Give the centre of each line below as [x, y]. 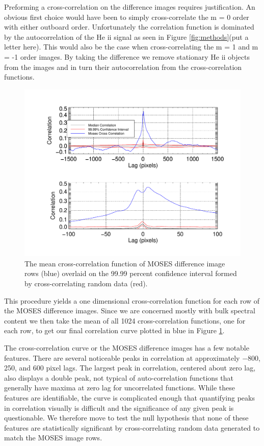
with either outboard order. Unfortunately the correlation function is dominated [129, 27]
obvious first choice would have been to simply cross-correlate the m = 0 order [127, 17]
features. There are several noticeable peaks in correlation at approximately [122, 357]
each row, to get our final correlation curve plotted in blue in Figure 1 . [114, 330]
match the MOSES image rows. [53, 438]
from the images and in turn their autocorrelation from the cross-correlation [123, 67]
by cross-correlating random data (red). [86, 283]
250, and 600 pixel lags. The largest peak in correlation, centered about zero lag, [130, 368]
